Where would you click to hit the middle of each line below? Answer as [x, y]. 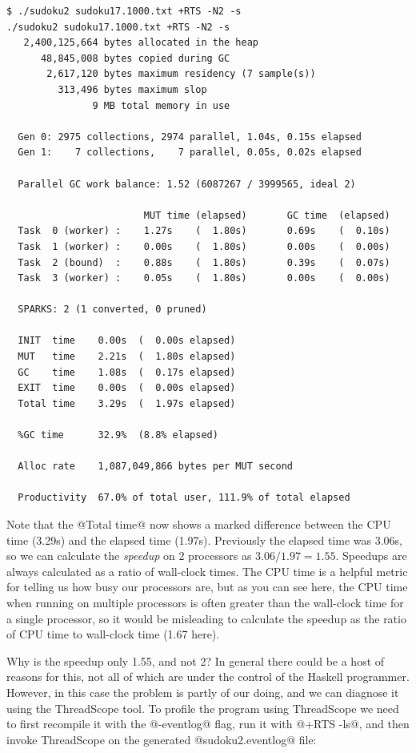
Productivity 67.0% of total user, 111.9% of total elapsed [184, 498]
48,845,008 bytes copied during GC [135, 58]
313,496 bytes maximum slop [132, 89]
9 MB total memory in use [161, 105]
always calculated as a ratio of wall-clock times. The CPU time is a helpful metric [207, 571]
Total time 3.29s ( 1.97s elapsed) [127, 403]
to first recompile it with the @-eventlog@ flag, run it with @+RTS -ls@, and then [208, 724]
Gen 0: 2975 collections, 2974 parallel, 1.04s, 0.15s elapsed [190, 137]
